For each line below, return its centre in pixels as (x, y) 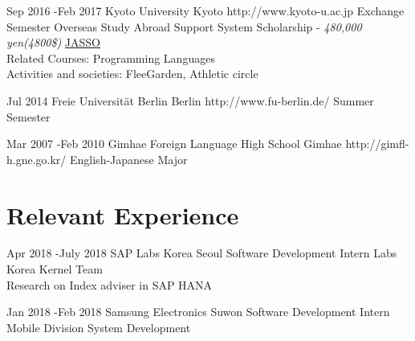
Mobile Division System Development (99, 327)
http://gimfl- (377, 144)
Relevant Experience (123, 214)
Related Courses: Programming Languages (111, 58)
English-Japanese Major (129, 159)
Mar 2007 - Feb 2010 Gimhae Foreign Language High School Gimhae (174, 144)
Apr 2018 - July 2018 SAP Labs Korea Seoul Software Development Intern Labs (202, 253)
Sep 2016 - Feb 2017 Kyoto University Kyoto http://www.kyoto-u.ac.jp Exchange (205, 10)
